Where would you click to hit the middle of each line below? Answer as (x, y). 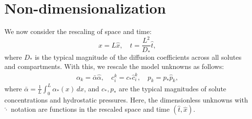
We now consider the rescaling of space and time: (78, 31)
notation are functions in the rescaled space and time (90, 109)
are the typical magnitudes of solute (173, 88)
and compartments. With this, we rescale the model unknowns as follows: (114, 66)
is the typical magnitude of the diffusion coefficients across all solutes (138, 57)
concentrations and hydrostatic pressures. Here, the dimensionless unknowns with (126, 99)
